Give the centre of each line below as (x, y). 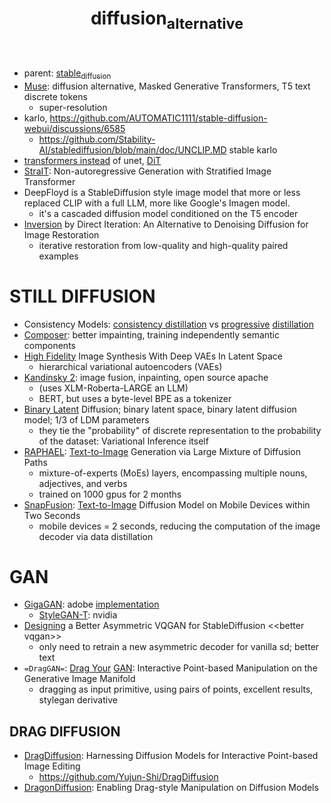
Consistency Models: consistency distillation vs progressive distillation (169, 324)
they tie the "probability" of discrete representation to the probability (180, 430)
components (49, 345)
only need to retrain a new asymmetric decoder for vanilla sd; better (179, 647)
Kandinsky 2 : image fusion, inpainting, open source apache (146, 377)
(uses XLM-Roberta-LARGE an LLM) (113, 388)
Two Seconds (52, 515)
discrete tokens (55, 96)
